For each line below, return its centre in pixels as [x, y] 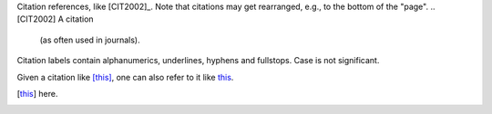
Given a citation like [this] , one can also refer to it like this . [125, 77]
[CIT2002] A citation [56, 19]
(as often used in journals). [90, 40]
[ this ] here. [37, 93]
